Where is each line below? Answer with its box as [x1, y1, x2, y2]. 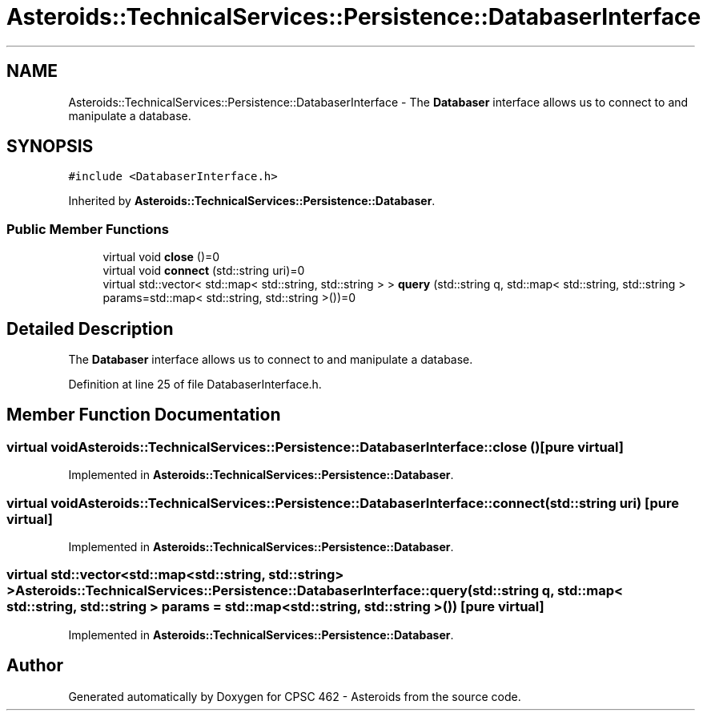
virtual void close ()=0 [102, 250, 220, 264]
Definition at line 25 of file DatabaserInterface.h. [68, 377, 322, 392]
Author [6, 655, 63, 676]
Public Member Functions [6, 220, 169, 237]
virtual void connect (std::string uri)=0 [102, 264, 305, 278]
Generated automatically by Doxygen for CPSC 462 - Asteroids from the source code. [68, 689, 521, 703]
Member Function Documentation [6, 405, 281, 425]
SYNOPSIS [6, 136, 94, 157]
